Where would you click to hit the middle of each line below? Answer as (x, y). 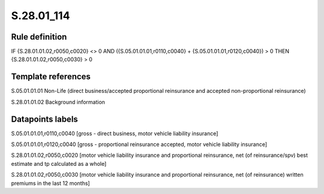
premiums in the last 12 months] (50, 183)
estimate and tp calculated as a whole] (59, 163)
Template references (51, 77)
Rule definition (39, 37)
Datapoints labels (44, 119)
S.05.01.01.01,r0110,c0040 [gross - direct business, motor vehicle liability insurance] (115, 133)
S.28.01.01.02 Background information (58, 102)
